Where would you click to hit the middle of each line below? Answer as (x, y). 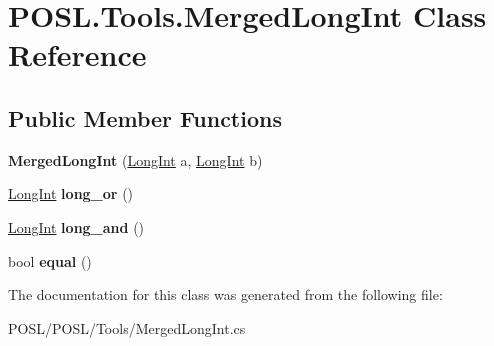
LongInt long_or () (71, 193)
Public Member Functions (145, 117)
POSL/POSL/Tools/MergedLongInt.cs (127, 327)
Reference (77, 54)
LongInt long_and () (76, 226)
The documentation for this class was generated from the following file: (225, 294)
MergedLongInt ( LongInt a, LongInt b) (135, 159)
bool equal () (50, 260)
